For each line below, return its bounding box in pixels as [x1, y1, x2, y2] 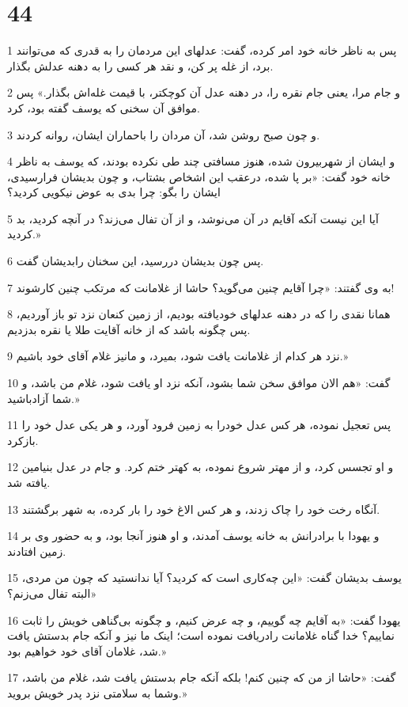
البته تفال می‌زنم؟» [7, 584, 97, 601]
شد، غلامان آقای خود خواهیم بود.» [7, 642, 167, 659]
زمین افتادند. [7, 542, 66, 559]
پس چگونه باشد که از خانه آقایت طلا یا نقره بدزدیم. [7, 321, 251, 337]
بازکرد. [7, 431, 39, 448]
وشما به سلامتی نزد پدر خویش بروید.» [7, 684, 187, 701]
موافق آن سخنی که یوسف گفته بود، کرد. [7, 99, 200, 116]
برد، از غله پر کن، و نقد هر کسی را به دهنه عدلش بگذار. [7, 57, 274, 74]
